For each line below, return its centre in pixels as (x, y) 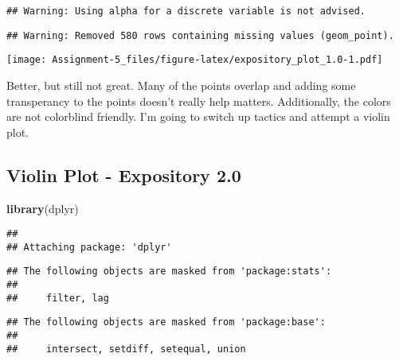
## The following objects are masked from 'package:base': (166, 322)
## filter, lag (58, 298)
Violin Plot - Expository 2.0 (124, 175)
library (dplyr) (43, 208)
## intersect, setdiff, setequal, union (126, 349)
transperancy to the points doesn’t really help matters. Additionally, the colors (199, 101)
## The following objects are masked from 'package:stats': (169, 272)
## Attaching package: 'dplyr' (89, 247)
